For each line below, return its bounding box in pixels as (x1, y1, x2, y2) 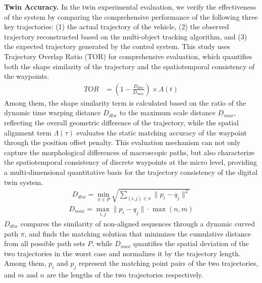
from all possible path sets (4, 238, 85, 249)
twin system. (4, 176, 43, 187)
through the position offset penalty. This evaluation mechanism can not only (4, 137, 241, 148)
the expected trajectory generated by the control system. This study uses (4, 41, 230, 52)
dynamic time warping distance (4, 107, 101, 118)
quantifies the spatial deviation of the (133, 238, 249, 249)
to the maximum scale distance (119, 107, 216, 118)
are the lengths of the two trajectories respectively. (46, 269, 203, 280)
